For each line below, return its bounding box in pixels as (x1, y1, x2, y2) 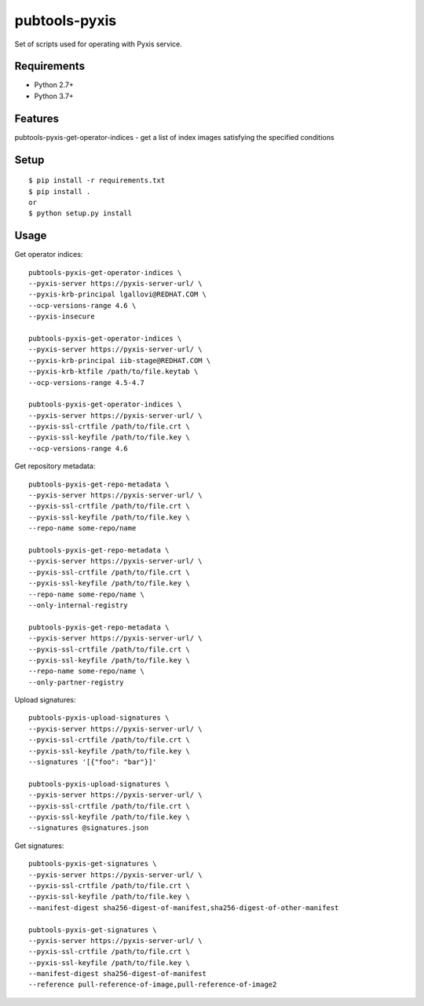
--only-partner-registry (28, 677, 124, 687)
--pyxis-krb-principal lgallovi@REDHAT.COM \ (28, 290, 207, 299)
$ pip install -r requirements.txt (28, 176, 166, 185)
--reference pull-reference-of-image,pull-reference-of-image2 (28, 980, 277, 989)
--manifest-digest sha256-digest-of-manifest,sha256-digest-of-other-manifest (28, 903, 339, 912)
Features (14, 112, 59, 125)
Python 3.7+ (34, 91, 74, 101)
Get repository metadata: (14, 461, 96, 471)
